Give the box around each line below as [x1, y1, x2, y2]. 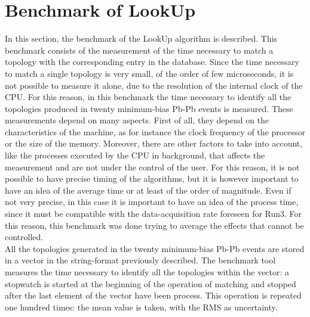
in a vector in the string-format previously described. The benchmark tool [5, 254, 276, 266]
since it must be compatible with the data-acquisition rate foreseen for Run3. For [5, 207, 302, 220]
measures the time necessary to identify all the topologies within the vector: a [5, 266, 290, 278]
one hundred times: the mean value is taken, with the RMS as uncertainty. [5, 300, 278, 313]
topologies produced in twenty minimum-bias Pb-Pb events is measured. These [5, 102, 293, 114]
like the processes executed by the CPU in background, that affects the [5, 149, 265, 161]
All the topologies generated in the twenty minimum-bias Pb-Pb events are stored [5, 242, 305, 254]
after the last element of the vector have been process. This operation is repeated [5, 289, 302, 302]
